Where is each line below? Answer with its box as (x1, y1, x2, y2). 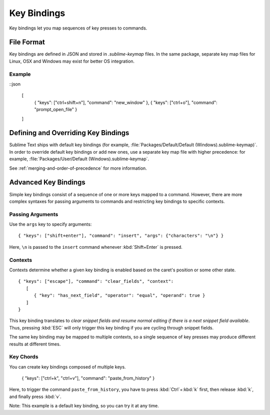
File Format (9, 38, 45, 47)
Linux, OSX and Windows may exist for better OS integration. (9, 58, 135, 64)
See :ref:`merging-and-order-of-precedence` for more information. (9, 165, 147, 171)
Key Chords (9, 353, 38, 360)
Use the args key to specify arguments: (9, 221, 92, 227)
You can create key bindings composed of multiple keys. (9, 363, 126, 370)
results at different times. (9, 341, 61, 347)
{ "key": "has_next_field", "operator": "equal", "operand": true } (33, 293, 205, 298)
